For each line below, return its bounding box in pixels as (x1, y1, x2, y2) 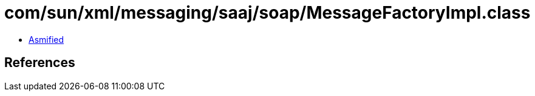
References (4, 55, 75, 71)
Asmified (29, 34, 64, 45)
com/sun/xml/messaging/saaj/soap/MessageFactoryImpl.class (4, 2, 531, 23)
